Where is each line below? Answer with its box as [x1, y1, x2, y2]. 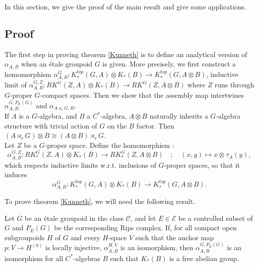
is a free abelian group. [169, 253, 239, 263]
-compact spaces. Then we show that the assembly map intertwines [40, 90, 244, 100]
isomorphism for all [4, 253, 64, 263]
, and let [130, 212, 156, 223]
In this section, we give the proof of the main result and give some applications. [4, 1, 247, 11]
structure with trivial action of [4, 120, 97, 131]
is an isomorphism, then [120, 242, 193, 253]
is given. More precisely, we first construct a [102, 59, 236, 69]
